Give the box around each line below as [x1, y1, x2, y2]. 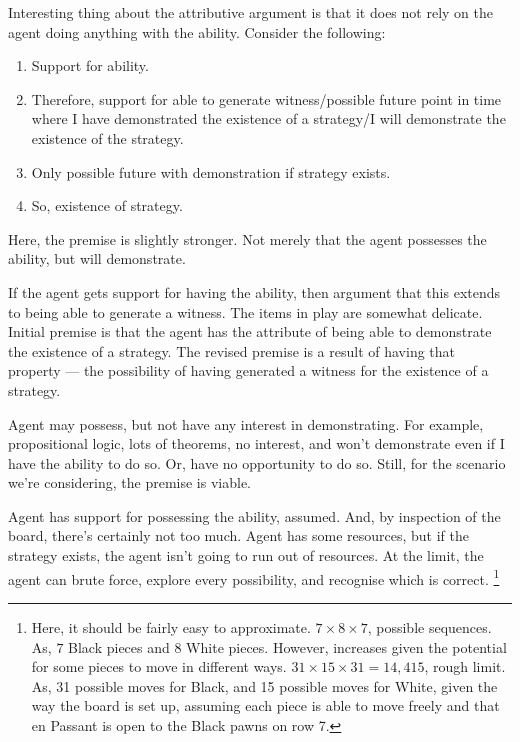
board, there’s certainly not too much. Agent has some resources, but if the [8, 525, 470, 546]
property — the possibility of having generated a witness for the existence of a [8, 360, 489, 381]
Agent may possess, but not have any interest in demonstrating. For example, [8, 413, 484, 434]
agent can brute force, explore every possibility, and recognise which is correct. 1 [8, 565, 500, 589]
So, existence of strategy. [31, 195, 183, 216]
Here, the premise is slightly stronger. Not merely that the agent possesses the [8, 228, 487, 249]
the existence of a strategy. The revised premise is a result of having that [8, 340, 456, 361]
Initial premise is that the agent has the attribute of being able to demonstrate [8, 321, 492, 342]
